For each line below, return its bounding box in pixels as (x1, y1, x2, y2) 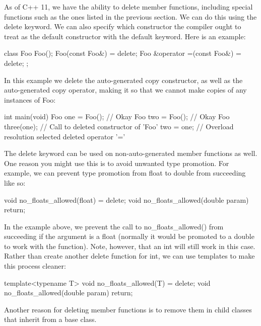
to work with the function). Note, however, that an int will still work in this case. (4, 240, 255, 251)
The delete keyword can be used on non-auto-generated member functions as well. (4, 148, 257, 158)
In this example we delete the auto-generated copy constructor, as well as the (4, 74, 243, 85)
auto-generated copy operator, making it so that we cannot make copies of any (4, 85, 247, 95)
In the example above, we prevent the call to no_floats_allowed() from (4, 221, 224, 231)
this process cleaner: (4, 261, 66, 271)
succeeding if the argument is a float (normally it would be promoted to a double (4, 231, 254, 241)
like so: (4, 177, 26, 188)
